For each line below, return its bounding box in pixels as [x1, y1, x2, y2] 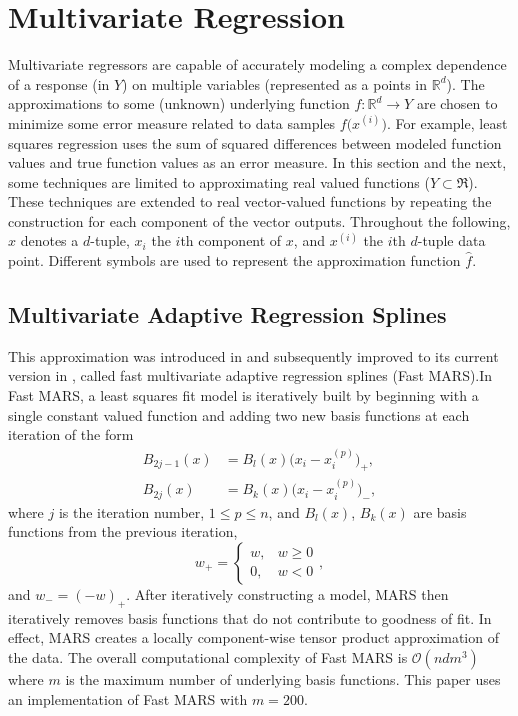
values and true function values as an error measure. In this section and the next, [8, 152, 507, 173]
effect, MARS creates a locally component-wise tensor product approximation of [8, 627, 499, 648]
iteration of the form [8, 424, 134, 445]
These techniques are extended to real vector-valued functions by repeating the [8, 191, 492, 212]
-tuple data [417, 230, 486, 251]
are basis [413, 501, 467, 522]
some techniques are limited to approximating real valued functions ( [8, 171, 430, 192]
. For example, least [386, 112, 508, 133]
